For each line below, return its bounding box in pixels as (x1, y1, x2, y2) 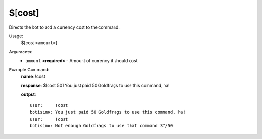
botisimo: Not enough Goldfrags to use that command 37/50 (30, 123, 173, 129)
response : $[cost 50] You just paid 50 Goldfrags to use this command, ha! (21, 83, 170, 88)
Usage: (9, 33, 24, 39)
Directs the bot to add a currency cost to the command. (9, 24, 120, 30)
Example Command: (9, 67, 49, 72)
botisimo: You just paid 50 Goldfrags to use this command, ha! (30, 109, 186, 115)
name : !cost (21, 73, 46, 79)
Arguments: (9, 49, 33, 54)
